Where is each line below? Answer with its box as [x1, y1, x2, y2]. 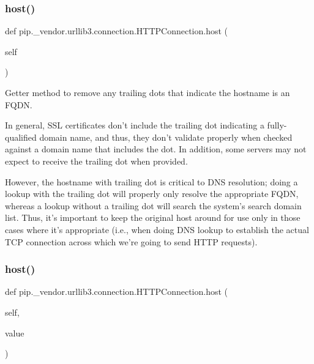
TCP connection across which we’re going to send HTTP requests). [5, 235, 258, 248]
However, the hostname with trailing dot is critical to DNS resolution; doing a [5, 175, 298, 188]
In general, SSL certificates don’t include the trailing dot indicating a [5, 119, 264, 132]
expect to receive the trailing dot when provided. [5, 154, 188, 167]
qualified [5, 130, 37, 143]
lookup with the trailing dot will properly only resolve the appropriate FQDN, [5, 187, 299, 200]
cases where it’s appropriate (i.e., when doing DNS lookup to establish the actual [5, 223, 309, 236]
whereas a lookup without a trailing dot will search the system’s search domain [5, 199, 302, 212]
